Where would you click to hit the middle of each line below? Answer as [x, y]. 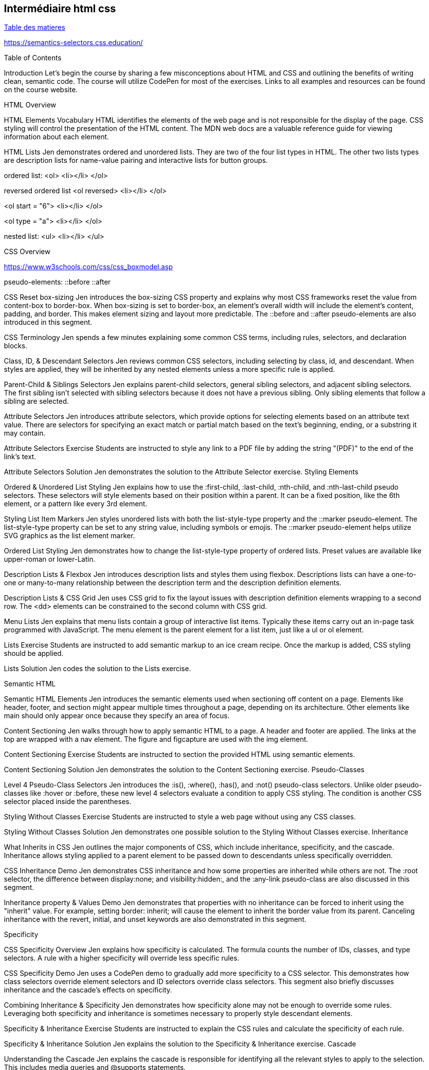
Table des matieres [35, 27]
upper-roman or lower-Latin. [50, 559]
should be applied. [34, 653]
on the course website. [41, 90]
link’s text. [20, 457]
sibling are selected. [37, 401]
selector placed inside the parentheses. [68, 802]
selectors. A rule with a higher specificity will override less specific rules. [122, 958]
